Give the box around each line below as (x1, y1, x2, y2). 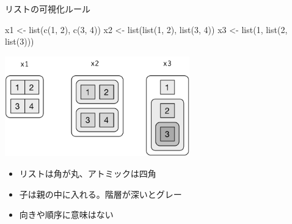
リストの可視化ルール (5, 2, 90, 15)
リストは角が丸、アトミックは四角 (19, 167, 156, 179)
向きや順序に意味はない (19, 208, 114, 221)
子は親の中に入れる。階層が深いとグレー (19, 187, 182, 200)
